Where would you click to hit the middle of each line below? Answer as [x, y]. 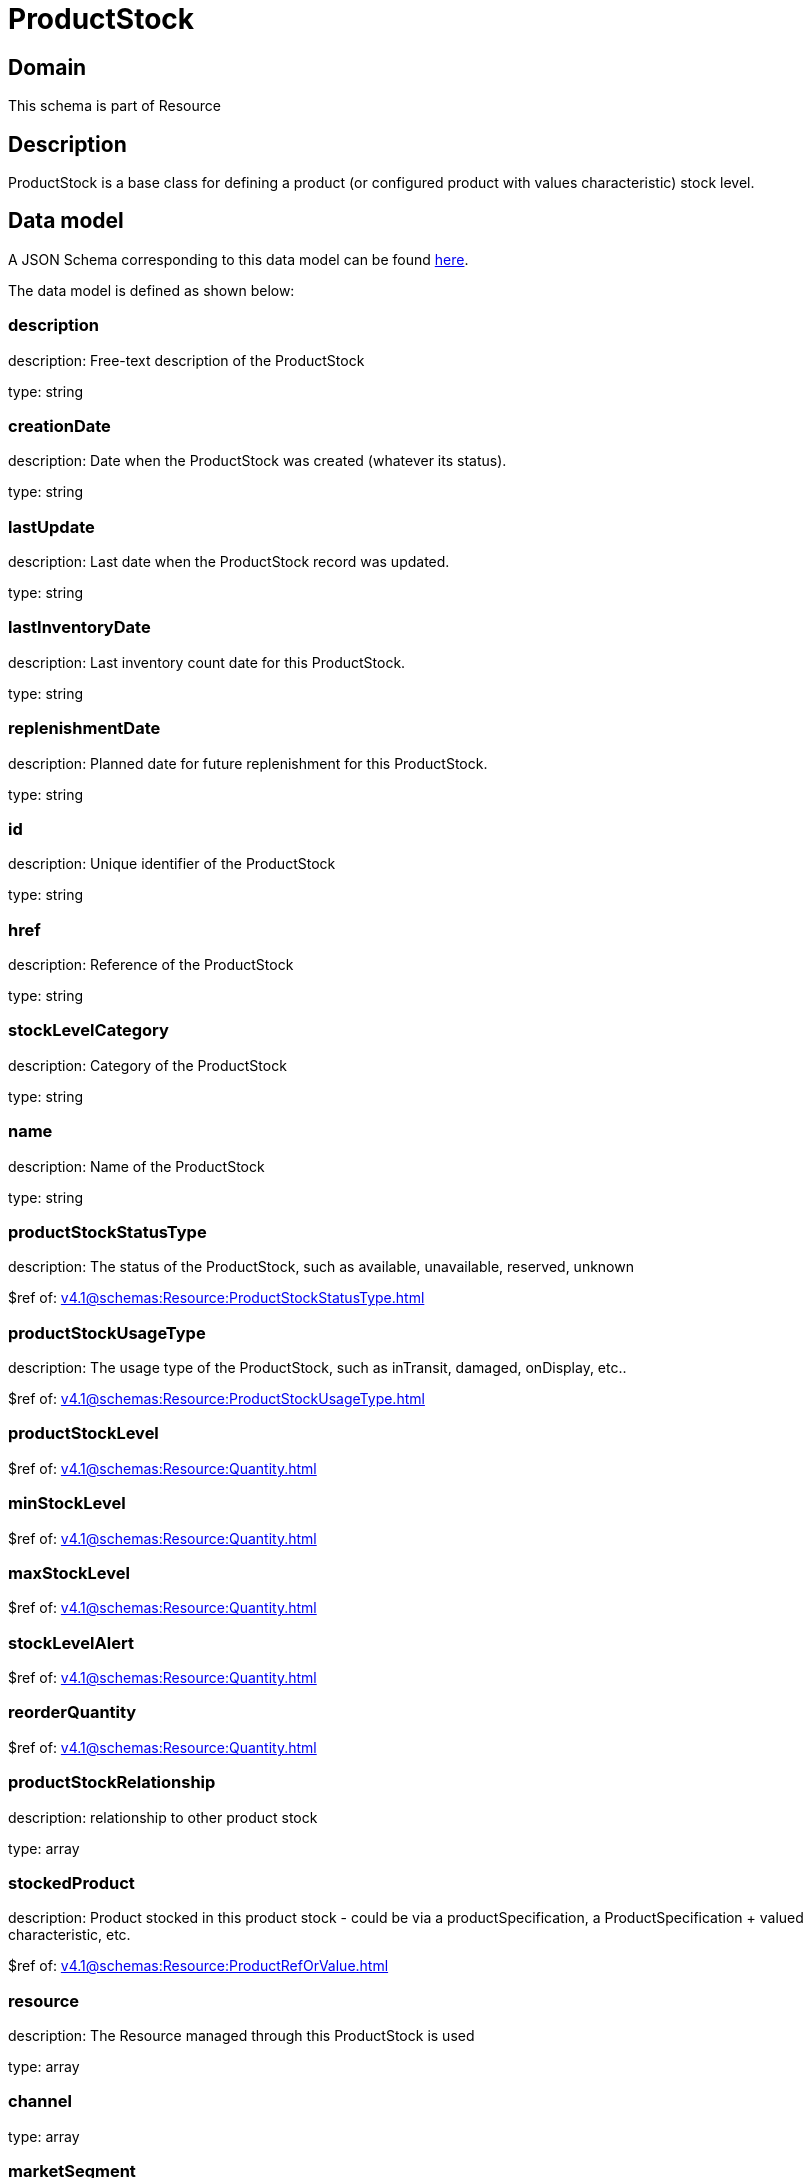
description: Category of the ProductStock [147, 1065]
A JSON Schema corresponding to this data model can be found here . [238, 259]
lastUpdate [51, 526]
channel [40, 2101]
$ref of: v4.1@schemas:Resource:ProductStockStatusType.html [216, 1298]
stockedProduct [71, 1882]
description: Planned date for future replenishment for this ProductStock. [248, 763]
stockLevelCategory [88, 1030]
